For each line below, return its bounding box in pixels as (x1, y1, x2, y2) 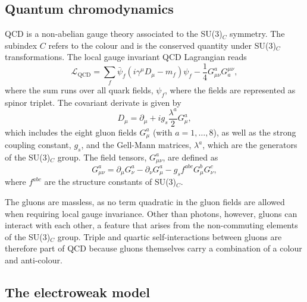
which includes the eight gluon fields (5, 125, 137, 138)
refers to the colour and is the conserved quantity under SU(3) (48, 39, 276, 51)
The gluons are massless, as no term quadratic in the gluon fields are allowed (5, 195, 285, 207)
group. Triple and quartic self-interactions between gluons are (57, 230, 282, 243)
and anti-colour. (5, 253, 62, 266)
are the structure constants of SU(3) (44, 175, 177, 188)
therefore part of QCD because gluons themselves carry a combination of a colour (5, 242, 302, 254)
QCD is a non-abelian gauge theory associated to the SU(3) (5, 27, 223, 40)
